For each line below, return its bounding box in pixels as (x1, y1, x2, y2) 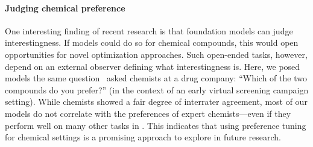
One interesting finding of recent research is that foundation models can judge (5, 24, 293, 37)
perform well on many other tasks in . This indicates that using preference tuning (5, 119, 306, 131)
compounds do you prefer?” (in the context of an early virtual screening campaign (5, 83, 309, 96)
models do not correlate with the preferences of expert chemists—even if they (5, 107, 291, 119)
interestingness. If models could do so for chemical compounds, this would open (5, 36, 299, 49)
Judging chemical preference (5, 1, 125, 14)
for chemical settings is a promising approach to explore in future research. (5, 131, 281, 143)
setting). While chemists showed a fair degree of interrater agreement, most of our (5, 95, 308, 108)
